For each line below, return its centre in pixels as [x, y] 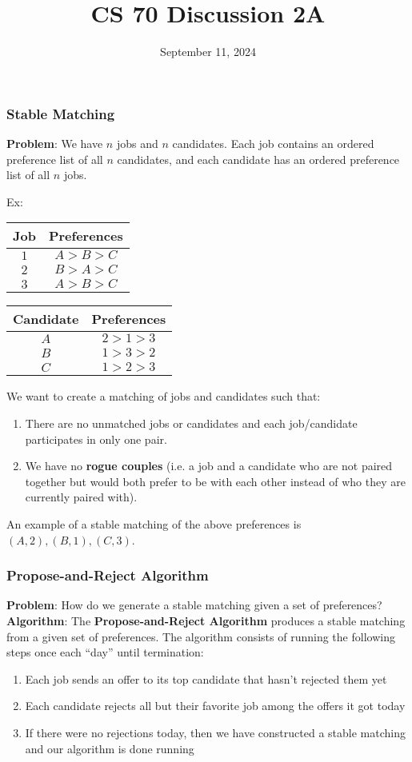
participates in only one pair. [96, 439]
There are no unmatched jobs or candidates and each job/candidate [191, 423]
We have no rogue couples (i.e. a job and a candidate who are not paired [209, 466]
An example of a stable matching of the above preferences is [154, 523]
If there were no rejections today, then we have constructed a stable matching [215, 732]
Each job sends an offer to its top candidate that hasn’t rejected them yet [206, 678]
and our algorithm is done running [110, 748]
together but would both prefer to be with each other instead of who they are [215, 481]
